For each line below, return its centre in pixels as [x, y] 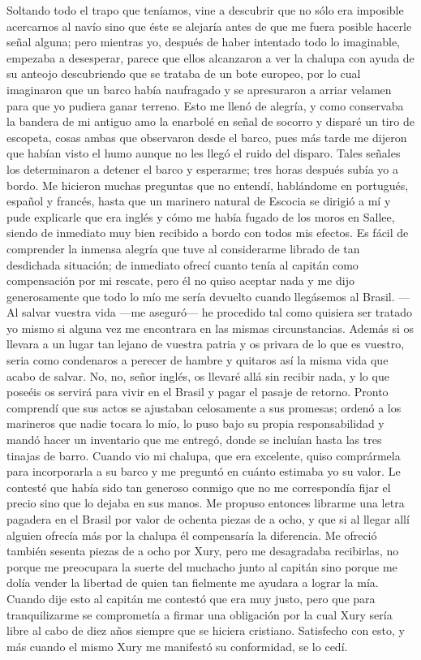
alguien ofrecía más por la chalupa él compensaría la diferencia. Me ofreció [192, 535]
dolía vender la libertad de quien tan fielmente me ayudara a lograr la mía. [193, 582]
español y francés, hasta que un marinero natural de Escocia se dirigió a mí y [199, 201]
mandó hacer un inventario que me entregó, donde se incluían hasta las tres [194, 440]
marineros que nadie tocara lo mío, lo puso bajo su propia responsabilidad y [195, 423]
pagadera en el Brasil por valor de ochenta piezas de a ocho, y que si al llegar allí [208, 519]
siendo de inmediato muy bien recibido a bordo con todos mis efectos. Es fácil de [208, 233]
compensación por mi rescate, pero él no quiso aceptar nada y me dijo [180, 280]
